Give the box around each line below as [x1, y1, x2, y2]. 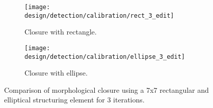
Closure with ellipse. [24, 67, 88, 78]
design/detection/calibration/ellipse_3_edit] [24, 53, 185, 60]
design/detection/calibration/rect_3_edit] [24, 12, 174, 19]
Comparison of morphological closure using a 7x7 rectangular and [4, 84, 209, 95]
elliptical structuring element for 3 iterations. [4, 94, 145, 105]
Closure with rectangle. [24, 26, 97, 37]
